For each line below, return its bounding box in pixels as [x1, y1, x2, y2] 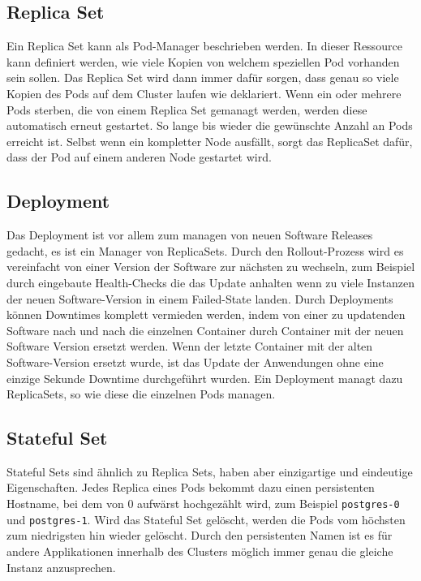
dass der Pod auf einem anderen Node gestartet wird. [6, 148, 272, 166]
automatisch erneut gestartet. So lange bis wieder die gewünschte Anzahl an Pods [6, 117, 413, 134]
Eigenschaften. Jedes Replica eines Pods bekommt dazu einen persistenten [6, 479, 375, 496]
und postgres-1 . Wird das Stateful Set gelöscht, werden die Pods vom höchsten [6, 510, 406, 527]
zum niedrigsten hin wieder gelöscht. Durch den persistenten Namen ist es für [6, 527, 393, 544]
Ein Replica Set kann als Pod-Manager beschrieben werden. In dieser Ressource [6, 37, 402, 54]
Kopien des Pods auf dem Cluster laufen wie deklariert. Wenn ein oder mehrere [6, 84, 402, 101]
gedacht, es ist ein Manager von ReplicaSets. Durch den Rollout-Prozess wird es [6, 242, 404, 259]
